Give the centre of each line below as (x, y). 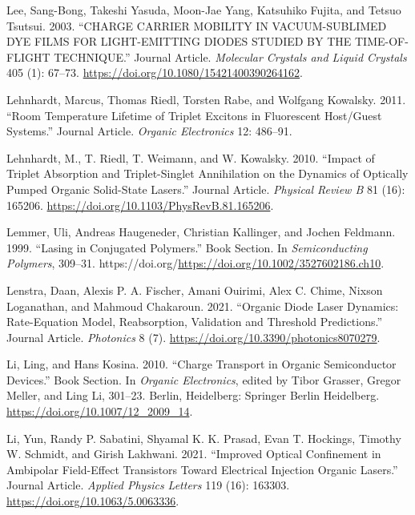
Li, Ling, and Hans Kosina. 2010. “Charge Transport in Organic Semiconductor (201, 364)
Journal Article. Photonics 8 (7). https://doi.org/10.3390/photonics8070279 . (193, 337)
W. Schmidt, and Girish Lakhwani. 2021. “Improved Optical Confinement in (194, 454)
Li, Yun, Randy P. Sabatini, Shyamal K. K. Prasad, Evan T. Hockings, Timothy (204, 438)
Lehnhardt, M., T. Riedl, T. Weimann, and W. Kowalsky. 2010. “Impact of (191, 157)
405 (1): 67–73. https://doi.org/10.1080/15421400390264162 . (155, 72)
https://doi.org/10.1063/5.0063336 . (93, 501)
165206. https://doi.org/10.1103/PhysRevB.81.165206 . (140, 205)
